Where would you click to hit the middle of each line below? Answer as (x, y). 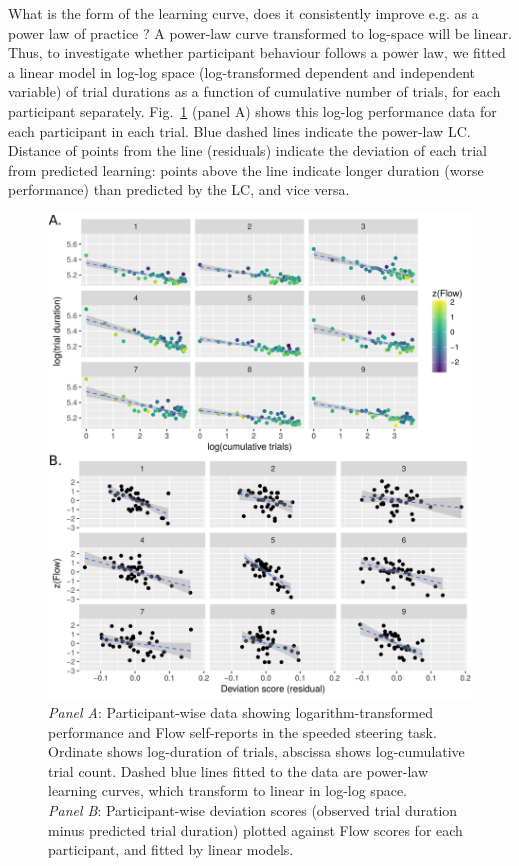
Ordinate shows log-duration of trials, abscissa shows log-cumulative (256, 751)
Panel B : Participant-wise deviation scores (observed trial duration (253, 810)
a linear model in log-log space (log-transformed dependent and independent (241, 71)
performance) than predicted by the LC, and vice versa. (179, 189)
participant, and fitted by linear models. (171, 849)
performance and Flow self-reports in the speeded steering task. (242, 731)
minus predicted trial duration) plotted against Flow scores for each (255, 829)
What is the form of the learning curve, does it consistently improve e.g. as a (243, 13)
